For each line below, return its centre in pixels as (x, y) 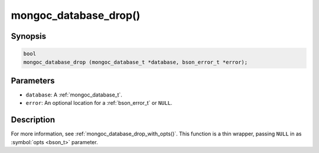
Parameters (33, 80)
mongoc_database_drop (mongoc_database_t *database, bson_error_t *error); (136, 62)
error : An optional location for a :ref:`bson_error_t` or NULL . (99, 103)
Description (33, 120)
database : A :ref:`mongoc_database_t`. (74, 95)
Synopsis (29, 36)
